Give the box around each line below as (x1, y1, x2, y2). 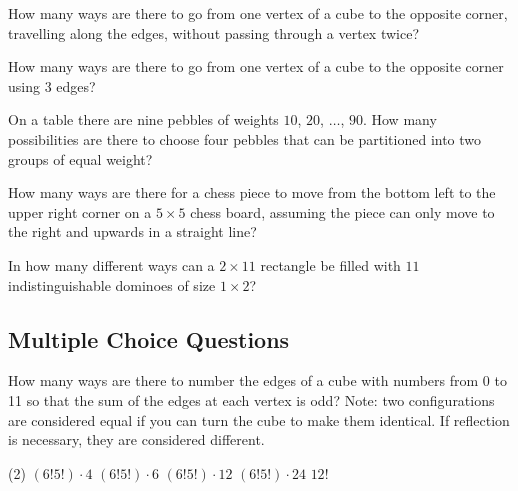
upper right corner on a (8, 201, 152, 222)
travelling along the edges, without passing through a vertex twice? (8, 22, 420, 43)
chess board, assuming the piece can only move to (190, 201, 495, 222)
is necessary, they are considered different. (8, 429, 265, 450)
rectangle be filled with (260, 254, 401, 275)
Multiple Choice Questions (8, 323, 290, 354)
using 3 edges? (8, 75, 96, 96)
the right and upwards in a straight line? (8, 221, 257, 242)
